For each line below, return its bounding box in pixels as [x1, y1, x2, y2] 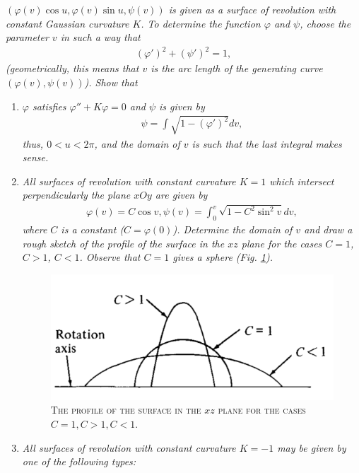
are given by [155, 187, 208, 202]
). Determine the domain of [172, 222, 293, 237]
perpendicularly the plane [22, 187, 131, 202]
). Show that [84, 74, 138, 89]
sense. [22, 150, 49, 165]
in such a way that [60, 30, 141, 45]
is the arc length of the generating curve [151, 61, 323, 76]
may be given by [277, 440, 346, 455]
